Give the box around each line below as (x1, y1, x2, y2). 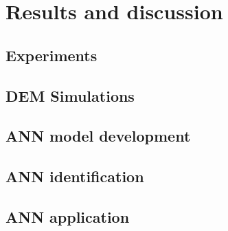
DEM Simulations (5, 85, 135, 106)
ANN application (5, 206, 130, 227)
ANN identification (5, 166, 144, 187)
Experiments (5, 44, 98, 65)
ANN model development (5, 125, 191, 146)
